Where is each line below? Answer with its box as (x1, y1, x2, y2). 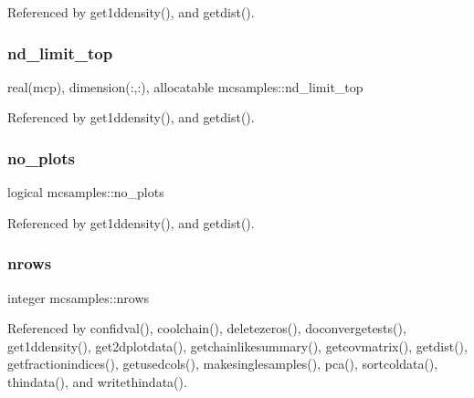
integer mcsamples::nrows (7, 288, 150, 307)
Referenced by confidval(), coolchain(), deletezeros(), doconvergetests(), (7, 319, 406, 338)
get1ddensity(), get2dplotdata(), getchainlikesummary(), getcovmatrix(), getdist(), (7, 336, 468, 355)
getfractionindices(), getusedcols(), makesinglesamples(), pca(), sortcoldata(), (7, 354, 438, 373)
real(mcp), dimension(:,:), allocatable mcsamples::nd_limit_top (7, 77, 363, 96)
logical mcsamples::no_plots (7, 183, 164, 202)
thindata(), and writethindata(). (7, 372, 187, 391)
